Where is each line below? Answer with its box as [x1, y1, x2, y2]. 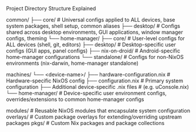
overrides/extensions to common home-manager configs [6, 96, 145, 103]
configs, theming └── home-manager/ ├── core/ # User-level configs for [6, 35, 185, 41]
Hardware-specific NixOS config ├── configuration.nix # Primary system [6, 77, 184, 84]
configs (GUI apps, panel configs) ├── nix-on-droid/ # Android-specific [6, 47, 181, 54]
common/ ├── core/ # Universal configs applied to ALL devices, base [6, 16, 175, 23]
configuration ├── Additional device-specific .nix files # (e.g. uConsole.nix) [6, 84, 190, 90]
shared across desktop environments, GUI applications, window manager [6, 29, 183, 36]
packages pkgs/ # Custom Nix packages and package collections [6, 120, 165, 126]
